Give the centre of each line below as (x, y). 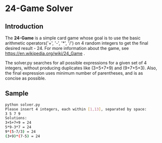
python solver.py (23, 105)
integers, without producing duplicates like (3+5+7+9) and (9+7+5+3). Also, (81, 68)
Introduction (24, 26)
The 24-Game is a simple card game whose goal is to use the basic (73, 38)
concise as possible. (26, 78)
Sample (17, 93)
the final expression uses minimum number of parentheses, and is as (74, 73)
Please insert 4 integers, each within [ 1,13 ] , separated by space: (76, 109)
